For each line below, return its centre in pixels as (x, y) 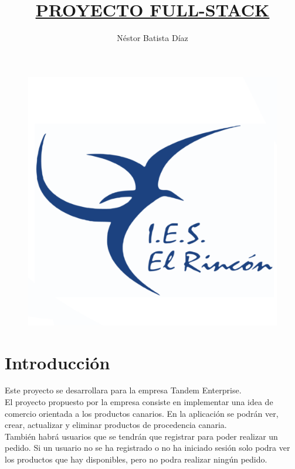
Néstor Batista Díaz (152, 38)
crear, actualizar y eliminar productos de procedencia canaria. (116, 425)
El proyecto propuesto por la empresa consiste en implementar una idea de (139, 402)
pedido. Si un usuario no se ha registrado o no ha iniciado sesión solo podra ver (147, 448)
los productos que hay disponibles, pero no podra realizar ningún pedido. (136, 459)
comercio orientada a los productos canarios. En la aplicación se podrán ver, (142, 413)
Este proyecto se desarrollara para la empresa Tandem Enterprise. (123, 390)
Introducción (57, 362)
